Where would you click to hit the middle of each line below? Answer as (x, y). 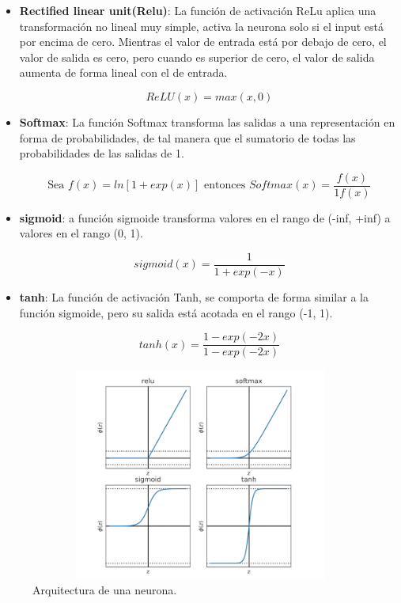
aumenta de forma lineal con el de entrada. (123, 72)
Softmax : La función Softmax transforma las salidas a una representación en (207, 121)
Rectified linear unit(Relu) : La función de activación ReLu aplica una (198, 10)
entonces (225, 186)
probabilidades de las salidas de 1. (102, 153)
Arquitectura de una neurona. (105, 590)
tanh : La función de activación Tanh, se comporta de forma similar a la (194, 297)
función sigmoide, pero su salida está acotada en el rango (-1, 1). (176, 312)
